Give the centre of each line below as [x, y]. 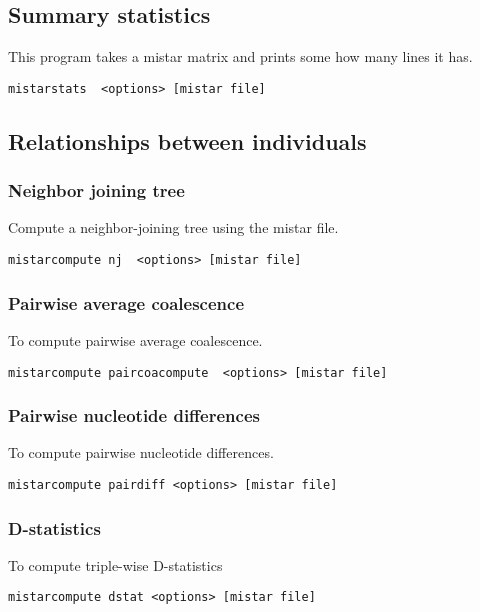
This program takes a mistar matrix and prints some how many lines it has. [240, 56]
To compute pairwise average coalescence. [135, 339]
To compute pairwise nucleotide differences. [141, 452]
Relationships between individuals [187, 140]
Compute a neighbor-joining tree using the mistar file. [173, 227]
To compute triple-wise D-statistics [115, 564]
